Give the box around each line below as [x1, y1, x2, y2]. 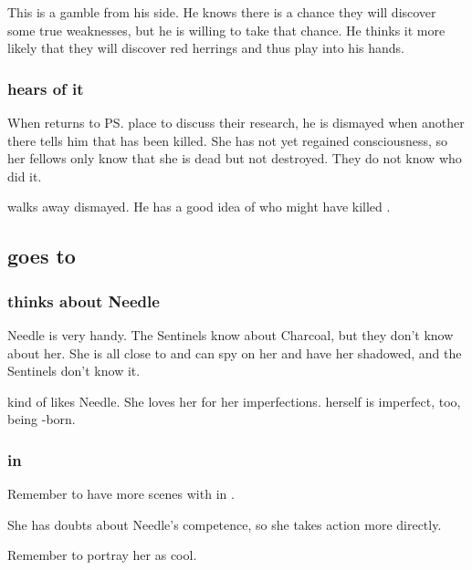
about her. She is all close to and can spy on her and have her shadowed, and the [7, 343, 462, 362]
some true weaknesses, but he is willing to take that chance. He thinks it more [7, 20, 446, 39]
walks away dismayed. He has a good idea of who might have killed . [7, 197, 391, 216]
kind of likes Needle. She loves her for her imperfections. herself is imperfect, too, [7, 391, 461, 410]
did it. [7, 166, 42, 185]
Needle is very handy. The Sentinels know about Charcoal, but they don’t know [7, 325, 454, 344]
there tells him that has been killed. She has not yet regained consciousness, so [7, 130, 448, 150]
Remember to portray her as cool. [7, 545, 197, 565]
